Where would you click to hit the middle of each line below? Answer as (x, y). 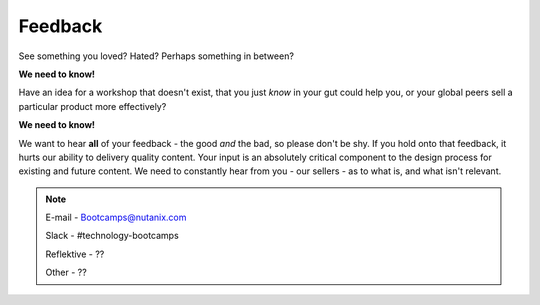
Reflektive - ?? (75, 254)
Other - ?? (66, 272)
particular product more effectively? (92, 106)
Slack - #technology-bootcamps (112, 236)
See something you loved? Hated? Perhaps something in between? (156, 56)
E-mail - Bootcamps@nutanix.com (116, 217)
